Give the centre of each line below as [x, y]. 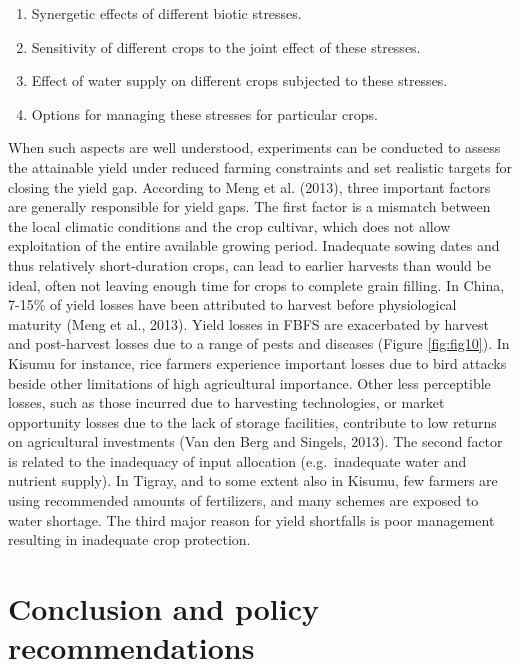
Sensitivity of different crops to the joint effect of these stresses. [226, 46]
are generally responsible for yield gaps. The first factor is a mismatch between [249, 206]
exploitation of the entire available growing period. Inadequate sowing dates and [254, 245]
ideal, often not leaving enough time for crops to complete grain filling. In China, [256, 284]
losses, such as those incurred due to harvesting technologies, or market [226, 402]
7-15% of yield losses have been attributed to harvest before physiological [232, 304]
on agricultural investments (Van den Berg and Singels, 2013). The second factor [255, 441]
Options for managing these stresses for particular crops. [204, 113]
